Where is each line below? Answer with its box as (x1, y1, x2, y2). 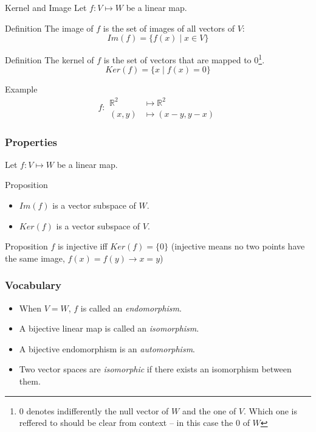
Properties (5, 134, 57, 149)
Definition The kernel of (5, 53, 94, 66)
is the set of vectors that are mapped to (103, 53, 252, 66)
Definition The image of (5, 21, 94, 34)
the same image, (5, 251, 65, 264)
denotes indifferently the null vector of (26, 404, 169, 417)
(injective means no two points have (171, 240, 305, 253)
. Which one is (244, 404, 297, 417)
